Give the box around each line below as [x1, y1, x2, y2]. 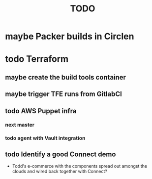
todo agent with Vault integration [5, 134, 86, 141]
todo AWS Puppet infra [5, 107, 77, 115]
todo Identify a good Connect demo [5, 150, 116, 158]
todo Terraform [5, 53, 69, 65]
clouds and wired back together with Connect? [12, 169, 107, 175]
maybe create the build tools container [5, 73, 126, 82]
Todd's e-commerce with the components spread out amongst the [12, 163, 148, 169]
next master [5, 122, 35, 129]
